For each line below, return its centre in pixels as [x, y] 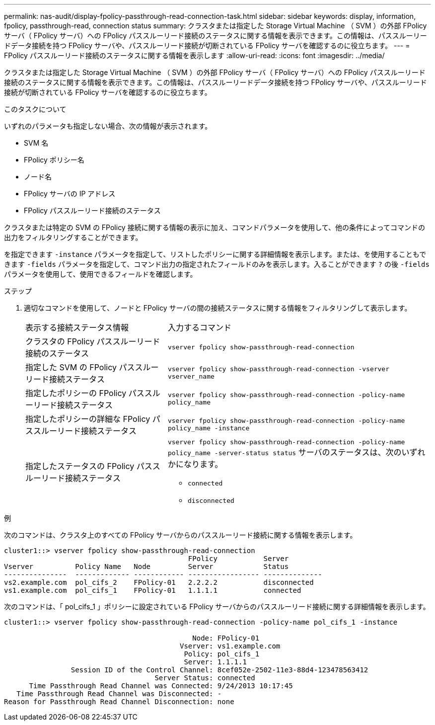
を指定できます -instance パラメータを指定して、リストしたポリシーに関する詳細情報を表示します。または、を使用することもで [215, 254]
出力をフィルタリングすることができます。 [73, 237]
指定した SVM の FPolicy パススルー [92, 367]
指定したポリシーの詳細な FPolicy [88, 419]
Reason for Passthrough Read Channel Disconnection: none [119, 702]
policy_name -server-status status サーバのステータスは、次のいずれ [296, 452]
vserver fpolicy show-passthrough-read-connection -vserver [279, 369]
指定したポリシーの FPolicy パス [85, 393]
